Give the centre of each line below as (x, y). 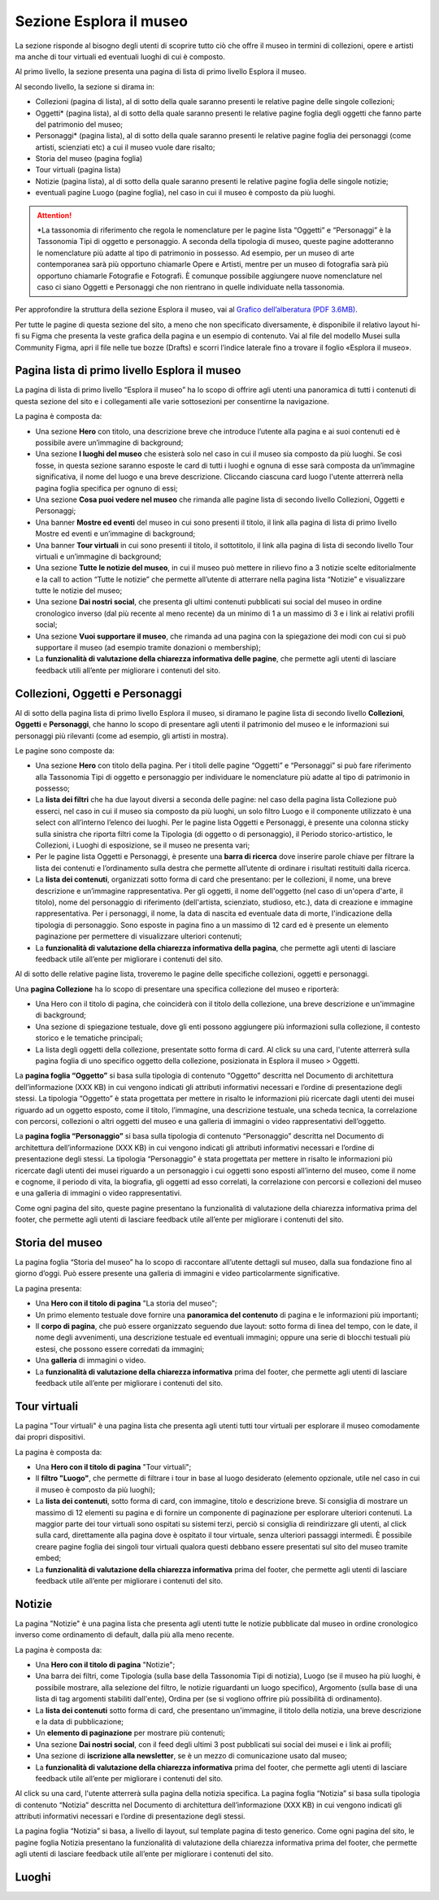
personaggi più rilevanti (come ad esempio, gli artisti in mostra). (122, 735)
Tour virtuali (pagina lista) (78, 170)
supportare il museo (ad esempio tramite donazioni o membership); (148, 647)
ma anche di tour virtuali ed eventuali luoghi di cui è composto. (120, 56)
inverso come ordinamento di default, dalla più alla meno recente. (125, 1635)
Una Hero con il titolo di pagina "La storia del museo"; (126, 1303)
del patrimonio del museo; (79, 124)
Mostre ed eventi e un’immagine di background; (115, 534)
